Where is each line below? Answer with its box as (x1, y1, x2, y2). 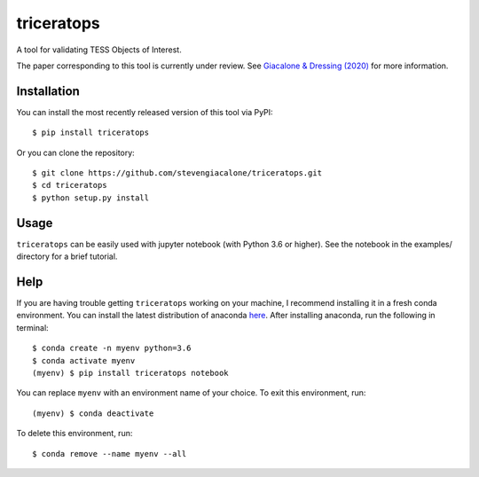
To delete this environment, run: (16, 428, 133, 439)
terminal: (16, 322, 49, 332)
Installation (16, 83, 80, 98)
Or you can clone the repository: (16, 147, 135, 158)
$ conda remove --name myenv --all (32, 449, 187, 458)
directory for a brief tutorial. (16, 251, 118, 262)
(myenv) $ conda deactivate (32, 408, 154, 418)
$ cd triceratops (32, 180, 107, 191)
